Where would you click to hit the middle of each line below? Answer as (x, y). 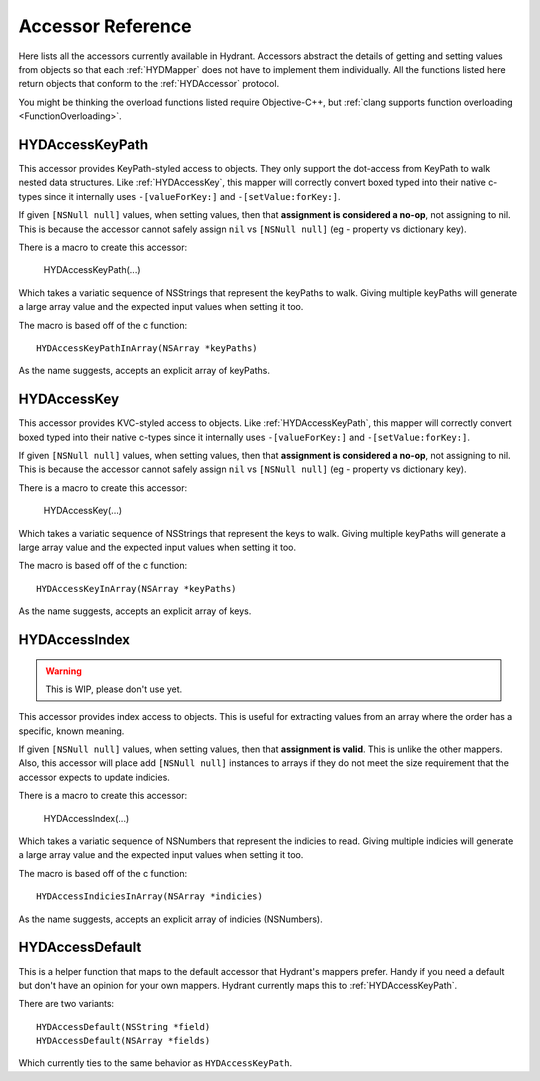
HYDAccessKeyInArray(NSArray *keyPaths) (136, 588)
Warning (63, 671)
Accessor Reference (105, 26)
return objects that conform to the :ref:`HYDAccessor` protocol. (149, 84)
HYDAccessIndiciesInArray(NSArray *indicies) (150, 896)
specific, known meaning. (71, 731)
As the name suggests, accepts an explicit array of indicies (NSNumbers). (171, 919)
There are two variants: (66, 1004)
